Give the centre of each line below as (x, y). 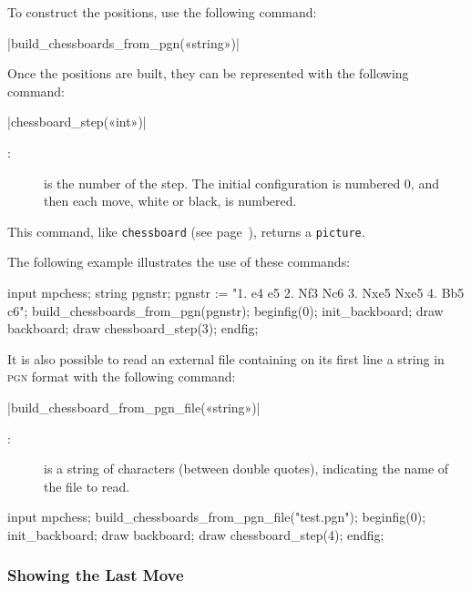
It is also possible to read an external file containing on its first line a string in (226, 358)
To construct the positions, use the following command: (162, 12)
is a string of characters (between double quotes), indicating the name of (246, 469)
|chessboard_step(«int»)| (77, 122)
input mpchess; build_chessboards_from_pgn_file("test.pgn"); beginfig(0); (217, 517)
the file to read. (87, 486)
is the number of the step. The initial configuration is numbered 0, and (241, 183)
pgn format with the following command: (122, 377)
